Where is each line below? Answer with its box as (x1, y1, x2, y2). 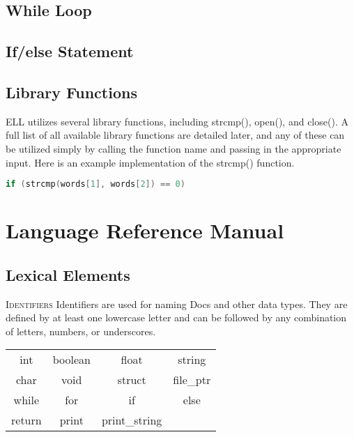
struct (117, 371, 146, 388)
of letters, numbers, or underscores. (6, 323, 156, 338)
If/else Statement (6, 40, 134, 62)
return (11, 412, 42, 429)
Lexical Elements (6, 263, 130, 285)
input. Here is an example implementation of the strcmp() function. (6, 155, 295, 169)
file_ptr (173, 371, 211, 388)
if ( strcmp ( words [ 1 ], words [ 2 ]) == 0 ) (6, 179, 185, 190)
